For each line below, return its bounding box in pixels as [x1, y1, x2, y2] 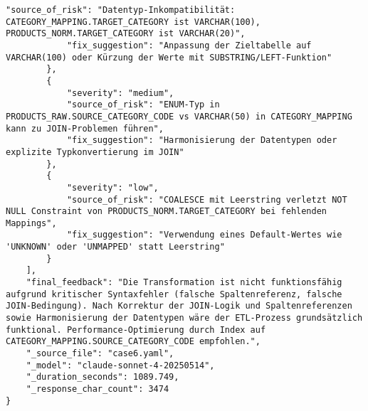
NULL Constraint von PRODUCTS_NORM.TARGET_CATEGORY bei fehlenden [6, 206, 327, 217]
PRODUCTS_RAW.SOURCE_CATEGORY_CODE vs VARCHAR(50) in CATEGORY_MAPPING [6, 111, 352, 122]
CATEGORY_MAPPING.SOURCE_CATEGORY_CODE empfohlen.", [6, 336, 261, 347]
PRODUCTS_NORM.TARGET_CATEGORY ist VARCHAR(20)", [6, 28, 246, 39]
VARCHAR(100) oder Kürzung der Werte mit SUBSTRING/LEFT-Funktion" [6, 52, 332, 63]
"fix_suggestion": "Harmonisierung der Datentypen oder [66, 135, 337, 146]
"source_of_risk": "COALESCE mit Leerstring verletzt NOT [66, 194, 347, 205]
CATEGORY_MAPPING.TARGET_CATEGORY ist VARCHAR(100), [6, 16, 261, 27]
